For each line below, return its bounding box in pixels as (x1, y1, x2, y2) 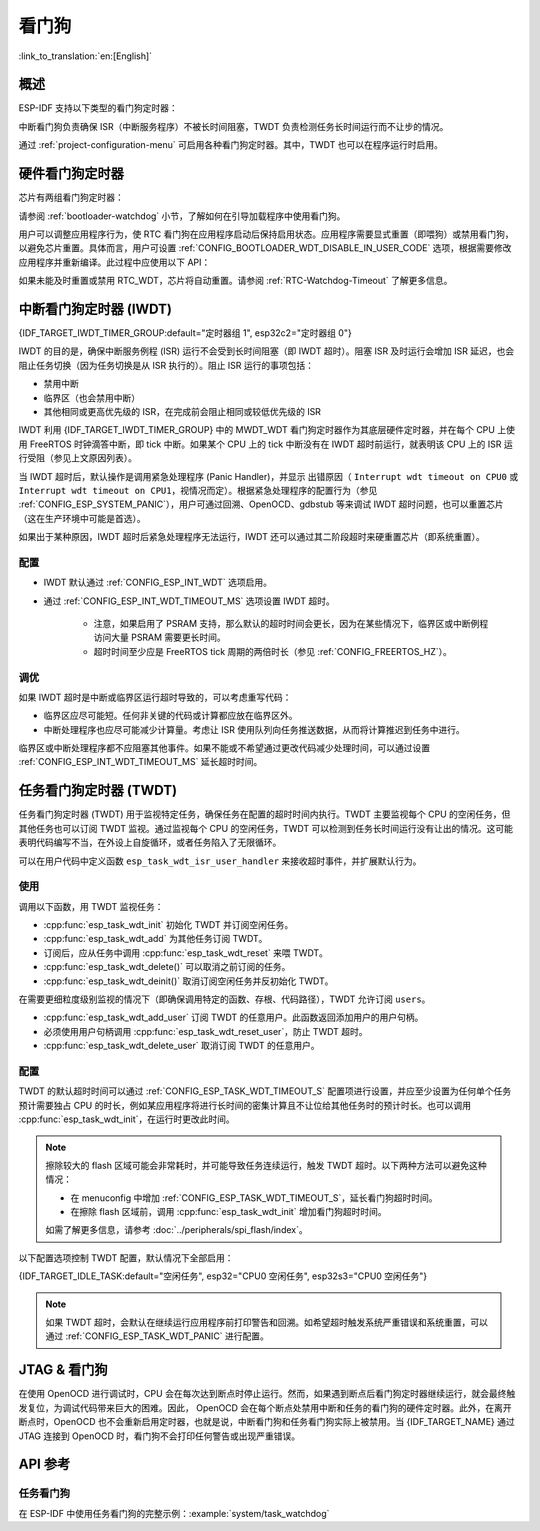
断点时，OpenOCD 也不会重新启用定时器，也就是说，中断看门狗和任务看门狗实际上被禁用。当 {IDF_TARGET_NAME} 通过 (18, 1416, 515, 1428)
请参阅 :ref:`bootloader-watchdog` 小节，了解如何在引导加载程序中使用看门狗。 (18, 210, 346, 222)
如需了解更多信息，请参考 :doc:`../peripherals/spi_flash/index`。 (45, 1224, 309, 1236)
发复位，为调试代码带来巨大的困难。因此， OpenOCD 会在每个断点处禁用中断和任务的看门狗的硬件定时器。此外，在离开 (18, 1401, 512, 1414)
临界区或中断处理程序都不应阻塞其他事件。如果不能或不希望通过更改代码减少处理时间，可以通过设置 (18, 742, 430, 754)
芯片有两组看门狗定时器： (18, 191, 124, 204)
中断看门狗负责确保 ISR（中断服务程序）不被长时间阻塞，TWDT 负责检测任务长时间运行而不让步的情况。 (18, 120, 449, 132)
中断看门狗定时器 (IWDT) (18, 300, 173, 317)
